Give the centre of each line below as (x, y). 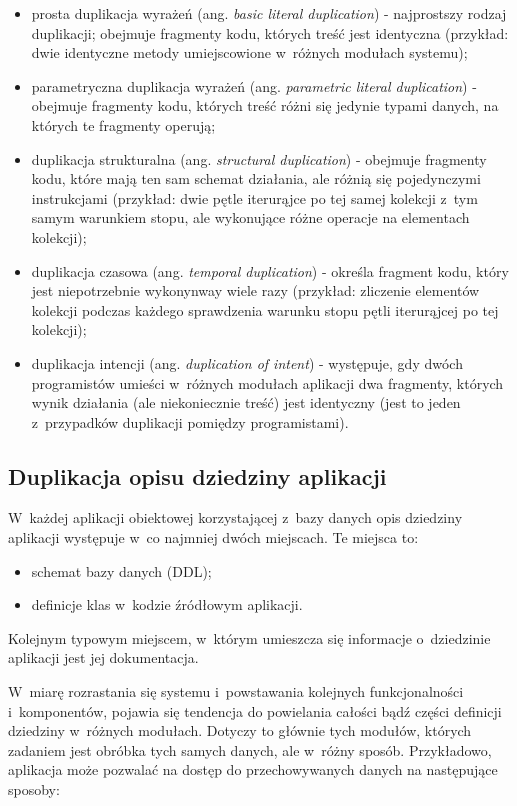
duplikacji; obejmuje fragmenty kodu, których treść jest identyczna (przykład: (270, 32)
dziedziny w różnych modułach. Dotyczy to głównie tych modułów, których (240, 730)
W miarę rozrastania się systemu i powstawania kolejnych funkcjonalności (236, 691)
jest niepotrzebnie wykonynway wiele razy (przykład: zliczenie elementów (255, 290)
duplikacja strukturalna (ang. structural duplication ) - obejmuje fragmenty (259, 158)
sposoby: (34, 789)
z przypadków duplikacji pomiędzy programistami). (190, 421)
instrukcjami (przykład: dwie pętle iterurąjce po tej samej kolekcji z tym (254, 197)
